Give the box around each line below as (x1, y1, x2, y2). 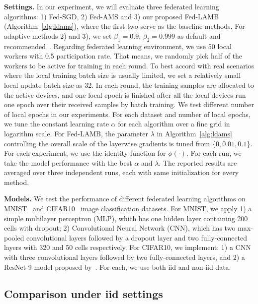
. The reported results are (159, 157, 237, 168)
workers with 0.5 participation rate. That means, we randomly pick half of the (4, 51, 243, 61)
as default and (177, 30, 221, 41)
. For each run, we (186, 148, 242, 158)
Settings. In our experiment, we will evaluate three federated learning (4, 1, 219, 11)
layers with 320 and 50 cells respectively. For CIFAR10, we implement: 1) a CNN (4, 242, 251, 252)
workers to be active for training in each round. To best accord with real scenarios (4, 60, 255, 70)
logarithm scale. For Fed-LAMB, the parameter (4, 128, 148, 138)
